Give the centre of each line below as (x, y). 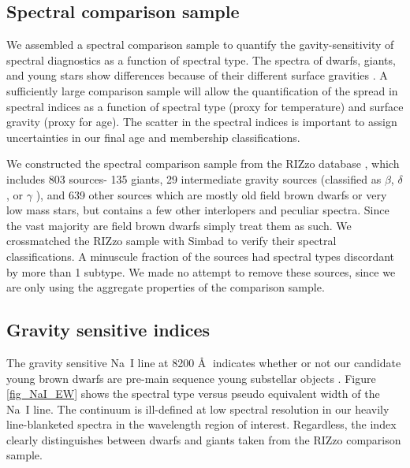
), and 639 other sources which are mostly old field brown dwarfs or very (211, 194)
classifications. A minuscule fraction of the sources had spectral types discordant (200, 256)
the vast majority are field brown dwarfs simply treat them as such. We (179, 225)
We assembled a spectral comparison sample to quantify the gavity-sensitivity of (200, 45)
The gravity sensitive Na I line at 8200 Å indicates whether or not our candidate (204, 362)
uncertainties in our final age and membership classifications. (153, 137)
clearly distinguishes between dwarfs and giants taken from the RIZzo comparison (204, 439)
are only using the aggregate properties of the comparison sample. (166, 287)
